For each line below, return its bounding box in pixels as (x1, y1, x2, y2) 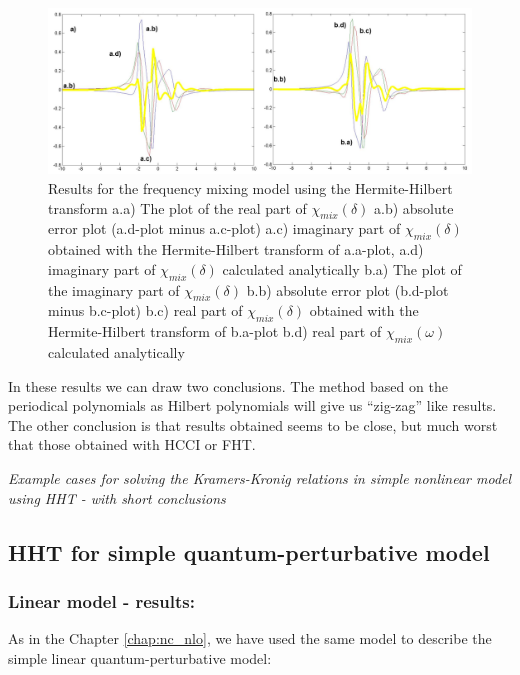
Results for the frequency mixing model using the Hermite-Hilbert (48, 178, 453, 199)
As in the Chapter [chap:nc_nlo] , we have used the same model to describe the (8, 628, 492, 649)
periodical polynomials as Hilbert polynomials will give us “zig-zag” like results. (8, 395, 497, 416)
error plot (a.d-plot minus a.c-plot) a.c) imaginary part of (48, 218, 401, 239)
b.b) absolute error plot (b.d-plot (246, 279, 449, 300)
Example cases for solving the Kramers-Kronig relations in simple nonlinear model (8, 467, 512, 488)
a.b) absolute (374, 197, 454, 218)
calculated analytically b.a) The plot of (222, 258, 462, 279)
